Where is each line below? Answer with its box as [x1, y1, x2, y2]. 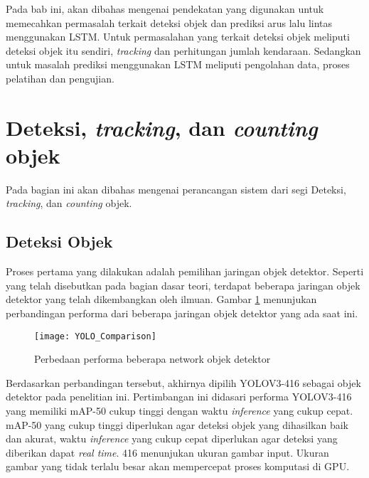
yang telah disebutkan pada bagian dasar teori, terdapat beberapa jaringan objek [6, 277, 360, 292]
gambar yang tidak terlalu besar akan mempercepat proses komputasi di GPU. [6, 459, 350, 474]
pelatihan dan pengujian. [6, 70, 114, 85]
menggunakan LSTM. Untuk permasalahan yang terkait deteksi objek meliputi [6, 29, 350, 44]
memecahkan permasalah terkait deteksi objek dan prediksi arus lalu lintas [6, 15, 333, 30]
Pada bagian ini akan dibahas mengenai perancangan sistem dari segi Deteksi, [6, 181, 346, 196]
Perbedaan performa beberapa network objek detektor [34, 351, 271, 366]
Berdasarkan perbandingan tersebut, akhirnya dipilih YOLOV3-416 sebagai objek [6, 375, 361, 390]
